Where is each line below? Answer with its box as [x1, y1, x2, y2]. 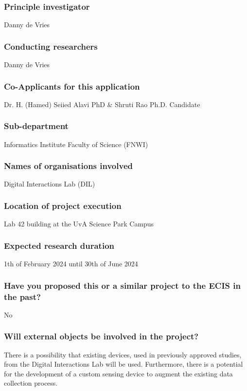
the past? [4, 290, 41, 302]
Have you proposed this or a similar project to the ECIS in [4, 279, 241, 291]
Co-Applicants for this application [4, 80, 140, 92]
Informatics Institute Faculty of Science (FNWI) [4, 139, 148, 149]
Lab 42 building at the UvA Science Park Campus [4, 219, 154, 229]
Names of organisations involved [4, 160, 133, 172]
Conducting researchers [4, 40, 98, 52]
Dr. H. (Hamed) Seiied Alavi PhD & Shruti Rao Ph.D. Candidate [4, 99, 200, 109]
